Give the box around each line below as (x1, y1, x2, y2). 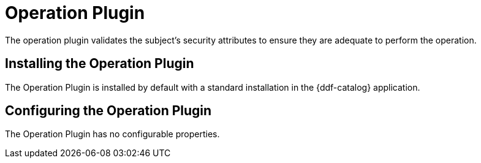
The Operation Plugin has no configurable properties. (5, 129, 220, 140)
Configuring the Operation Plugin (5, 103, 212, 119)
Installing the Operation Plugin (5, 56, 194, 72)
